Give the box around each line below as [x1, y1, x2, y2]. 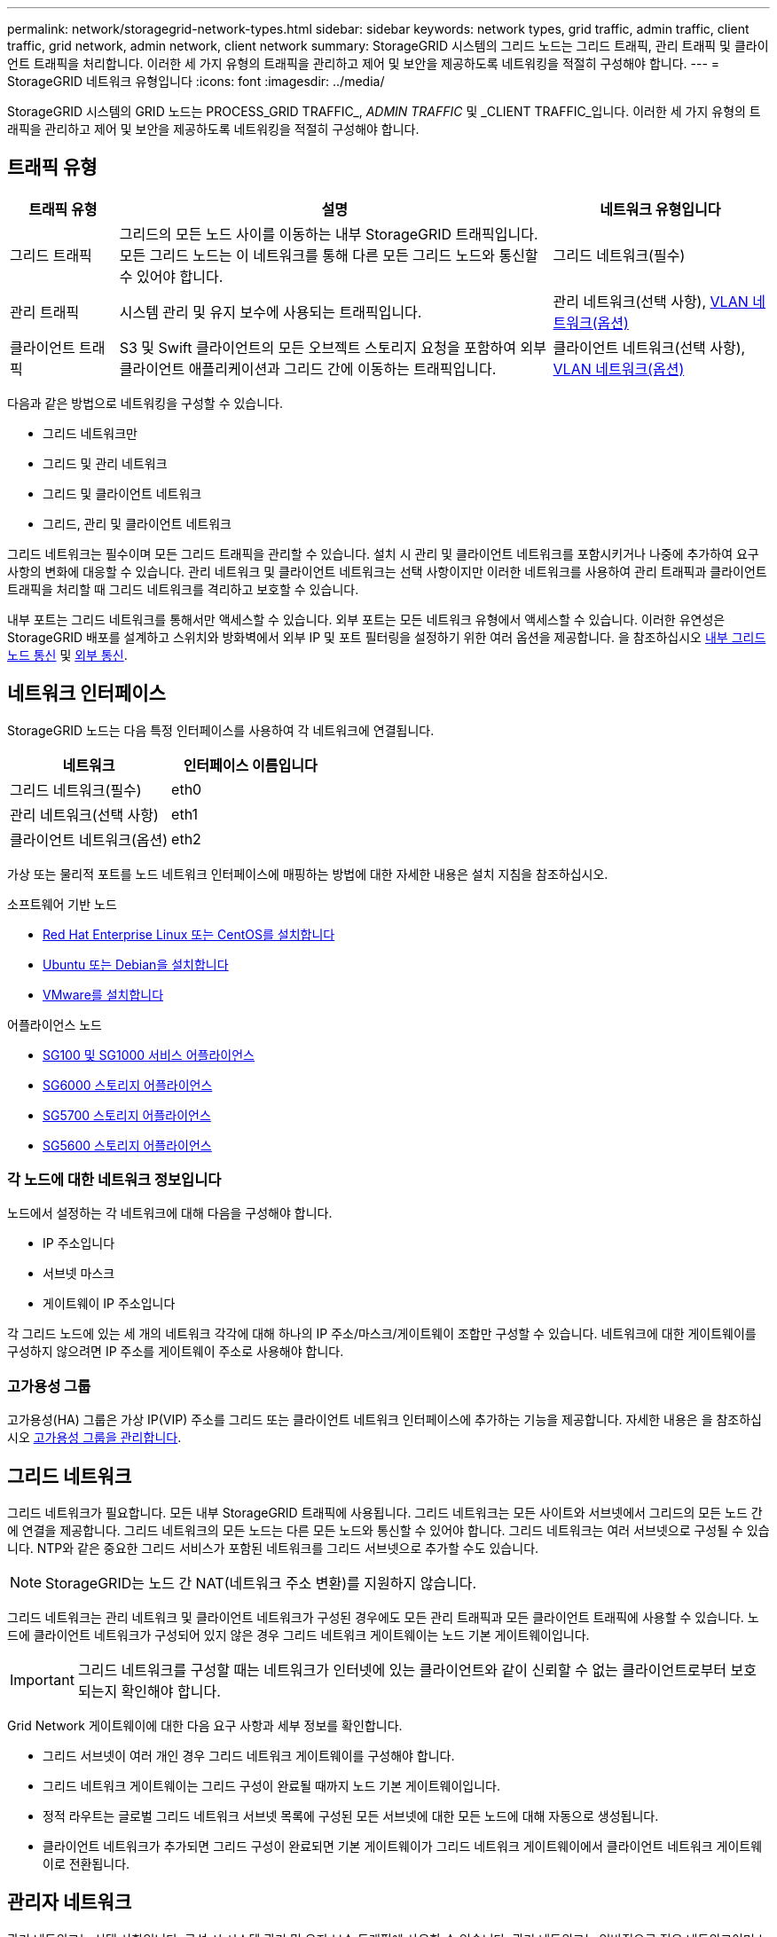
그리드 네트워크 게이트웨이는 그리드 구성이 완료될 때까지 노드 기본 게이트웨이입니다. [43, 1778, 501, 1794]
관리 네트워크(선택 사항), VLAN [553, 292, 749, 310]
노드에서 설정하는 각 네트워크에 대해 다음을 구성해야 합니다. [7, 1205, 333, 1221]
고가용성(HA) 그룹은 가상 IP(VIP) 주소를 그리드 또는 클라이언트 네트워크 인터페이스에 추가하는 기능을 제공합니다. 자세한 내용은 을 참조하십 [7, 1412, 762, 1428]
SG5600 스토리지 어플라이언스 [43, 1137, 212, 1153]
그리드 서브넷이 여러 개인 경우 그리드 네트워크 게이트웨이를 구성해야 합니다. [43, 1748, 455, 1764]
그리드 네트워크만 [43, 425, 137, 441]
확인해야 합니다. [121, 1682, 221, 1701]
